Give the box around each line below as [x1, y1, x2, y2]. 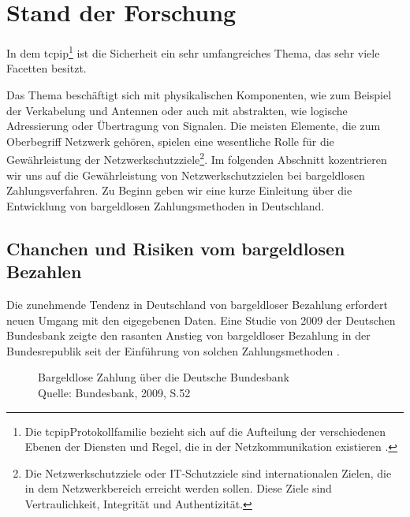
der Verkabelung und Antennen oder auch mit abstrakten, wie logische [6, 102, 348, 118]
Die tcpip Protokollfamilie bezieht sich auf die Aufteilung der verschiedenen [24, 422, 386, 439]
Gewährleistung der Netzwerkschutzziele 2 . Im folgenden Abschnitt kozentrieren [6, 149, 387, 167]
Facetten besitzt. [6, 60, 87, 76]
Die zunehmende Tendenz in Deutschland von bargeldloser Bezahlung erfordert [6, 296, 388, 312]
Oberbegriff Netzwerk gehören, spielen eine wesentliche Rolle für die [6, 132, 334, 149]
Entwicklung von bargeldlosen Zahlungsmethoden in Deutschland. [6, 197, 325, 214]
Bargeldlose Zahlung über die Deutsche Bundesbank [38, 369, 290, 385]
